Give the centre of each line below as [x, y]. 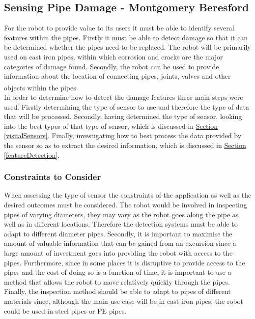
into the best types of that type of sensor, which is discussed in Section [111, 126]
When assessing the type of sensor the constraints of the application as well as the [128, 195]
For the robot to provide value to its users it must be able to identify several [119, 28]
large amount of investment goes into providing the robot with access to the [118, 252]
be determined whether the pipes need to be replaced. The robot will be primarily [127, 47]
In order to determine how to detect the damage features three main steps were [124, 97]
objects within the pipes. [41, 87]
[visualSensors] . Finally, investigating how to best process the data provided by [123, 135]
